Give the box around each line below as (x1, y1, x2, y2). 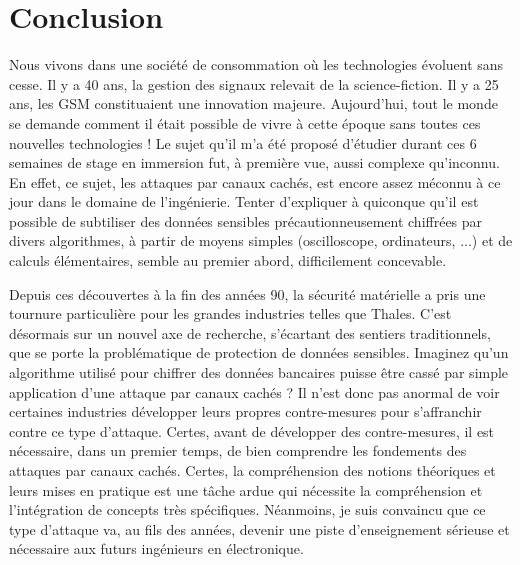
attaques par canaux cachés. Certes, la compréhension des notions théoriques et (9, 460, 496, 480)
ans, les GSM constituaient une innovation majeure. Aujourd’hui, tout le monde (9, 93, 498, 114)
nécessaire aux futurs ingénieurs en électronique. (9, 538, 304, 559)
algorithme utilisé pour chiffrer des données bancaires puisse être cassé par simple (9, 362, 509, 383)
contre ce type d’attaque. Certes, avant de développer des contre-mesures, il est (9, 420, 495, 441)
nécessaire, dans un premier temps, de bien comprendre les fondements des (9, 440, 467, 461)
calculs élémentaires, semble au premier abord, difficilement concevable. (9, 250, 447, 271)
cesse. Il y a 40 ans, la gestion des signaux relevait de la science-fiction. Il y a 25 (9, 73, 499, 94)
